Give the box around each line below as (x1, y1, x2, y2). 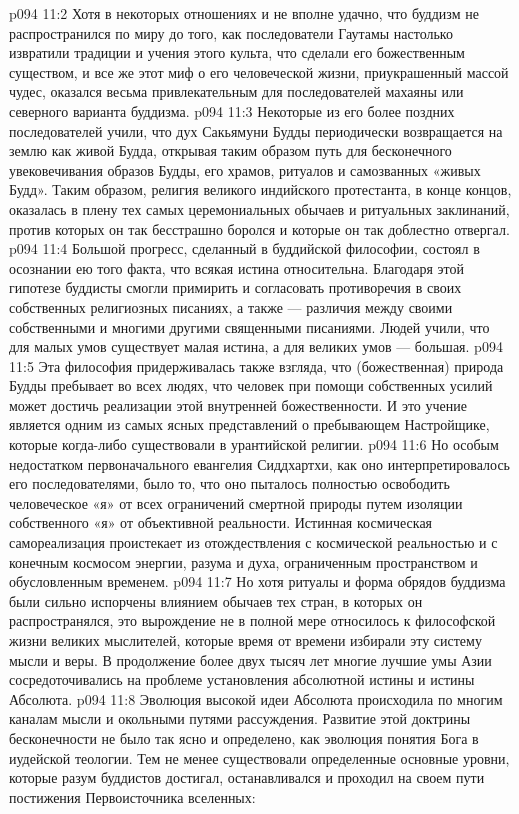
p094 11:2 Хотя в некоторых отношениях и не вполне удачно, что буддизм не (9, 3, 479, 23)
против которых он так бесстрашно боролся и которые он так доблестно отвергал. (9, 218, 510, 239)
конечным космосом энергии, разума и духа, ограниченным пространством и (9, 551, 478, 572)
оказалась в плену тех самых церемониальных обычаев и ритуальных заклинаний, (9, 198, 510, 219)
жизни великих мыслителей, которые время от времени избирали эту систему (9, 630, 482, 650)
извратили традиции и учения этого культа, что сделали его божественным (9, 42, 465, 63)
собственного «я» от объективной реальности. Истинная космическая (9, 512, 433, 533)
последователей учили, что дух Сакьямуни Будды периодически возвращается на (9, 120, 503, 141)
